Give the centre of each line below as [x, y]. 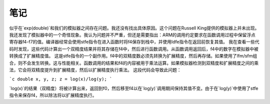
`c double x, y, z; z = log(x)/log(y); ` [61, 79]
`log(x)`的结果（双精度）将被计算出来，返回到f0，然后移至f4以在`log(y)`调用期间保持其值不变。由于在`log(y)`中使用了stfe [134, 88]
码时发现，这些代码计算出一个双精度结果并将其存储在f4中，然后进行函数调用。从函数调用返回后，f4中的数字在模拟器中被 [134, 49]
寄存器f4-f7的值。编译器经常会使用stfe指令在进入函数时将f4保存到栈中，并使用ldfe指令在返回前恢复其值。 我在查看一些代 [134, 42]
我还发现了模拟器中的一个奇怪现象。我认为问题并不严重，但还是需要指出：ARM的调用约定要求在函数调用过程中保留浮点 [132, 34]
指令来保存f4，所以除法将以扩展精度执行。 [53, 95]
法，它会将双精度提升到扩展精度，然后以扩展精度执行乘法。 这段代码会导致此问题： [95, 69]
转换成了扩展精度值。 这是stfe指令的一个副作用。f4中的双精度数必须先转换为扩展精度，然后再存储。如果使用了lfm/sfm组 [133, 56]
